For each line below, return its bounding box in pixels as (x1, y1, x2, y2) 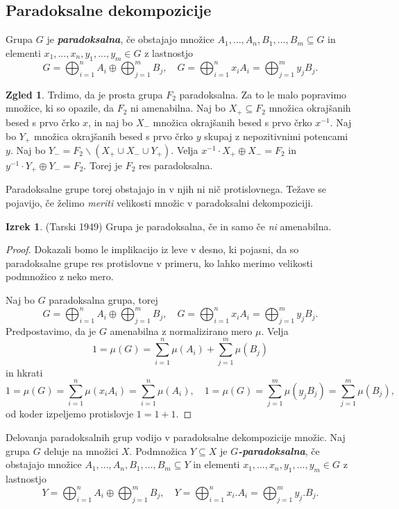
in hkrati (6, 365, 43, 379)
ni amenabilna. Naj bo (130, 101, 226, 115)
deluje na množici (44, 443, 119, 458)
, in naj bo (88, 114, 133, 129)
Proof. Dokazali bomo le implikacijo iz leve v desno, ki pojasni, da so (6, 242, 299, 257)
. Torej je (83, 157, 122, 172)
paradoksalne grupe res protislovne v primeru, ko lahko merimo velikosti (6, 255, 313, 270)
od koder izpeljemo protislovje (6, 406, 134, 421)
